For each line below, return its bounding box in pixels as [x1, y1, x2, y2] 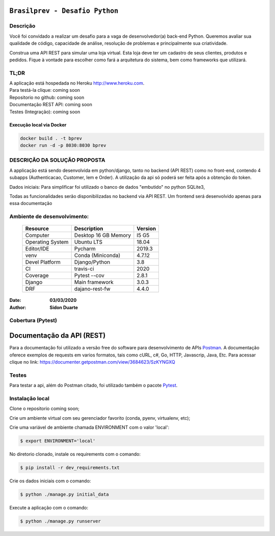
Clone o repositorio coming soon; [9, 405, 80, 412]
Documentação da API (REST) [9, 331, 106, 340]
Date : [9, 297, 21, 303]
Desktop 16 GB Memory [74, 232, 131, 239]
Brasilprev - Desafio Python [9, 7, 119, 15]
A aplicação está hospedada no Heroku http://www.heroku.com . [9, 80, 145, 86]
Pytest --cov [74, 272, 104, 279]
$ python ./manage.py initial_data [20, 491, 109, 497]
